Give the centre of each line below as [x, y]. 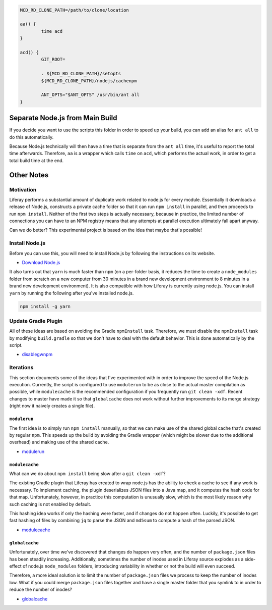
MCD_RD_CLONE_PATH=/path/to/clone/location [75, 10]
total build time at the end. [37, 160]
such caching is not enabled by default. [50, 504]
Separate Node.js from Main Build [63, 118]
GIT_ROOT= [53, 60]
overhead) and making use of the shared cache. [59, 442]
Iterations [21, 368]
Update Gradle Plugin [36, 321]
